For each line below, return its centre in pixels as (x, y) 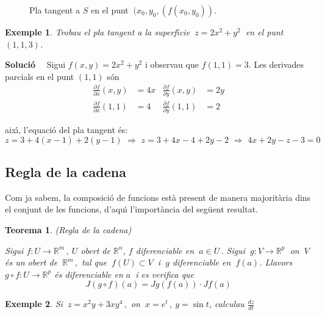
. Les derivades (276, 64)
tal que (94, 262)
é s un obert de (31, 262)
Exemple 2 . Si (34, 304)
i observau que (172, 64)
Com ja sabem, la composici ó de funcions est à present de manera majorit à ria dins (158, 197)
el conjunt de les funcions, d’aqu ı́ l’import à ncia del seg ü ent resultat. (132, 209)
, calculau (227, 304)
